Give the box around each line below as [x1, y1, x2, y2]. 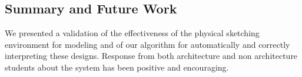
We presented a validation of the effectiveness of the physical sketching [5, 27, 260, 39]
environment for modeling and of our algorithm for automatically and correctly [5, 38, 290, 50]
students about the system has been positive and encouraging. [5, 61, 229, 73]
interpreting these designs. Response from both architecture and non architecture [5, 50, 298, 62]
